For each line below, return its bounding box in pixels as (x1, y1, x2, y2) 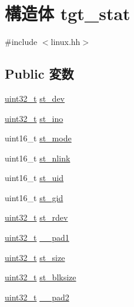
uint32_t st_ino (5, 112, 63, 124)
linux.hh (51, 35, 81, 48)
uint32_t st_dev (5, 92, 65, 104)
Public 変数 (5, 64, 74, 83)
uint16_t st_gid (5, 191, 63, 203)
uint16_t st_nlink (5, 151, 71, 164)
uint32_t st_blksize (5, 271, 76, 283)
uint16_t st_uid (5, 172, 64, 184)
